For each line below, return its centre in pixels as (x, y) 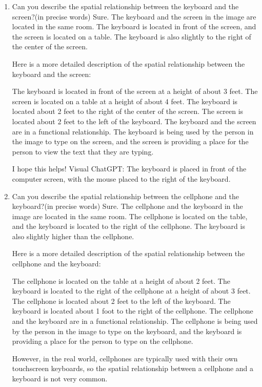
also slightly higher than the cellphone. (73, 236)
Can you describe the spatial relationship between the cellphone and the (125, 196)
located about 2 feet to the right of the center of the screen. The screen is (128, 111)
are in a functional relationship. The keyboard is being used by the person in (133, 131)
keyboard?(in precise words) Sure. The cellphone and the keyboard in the (127, 206)
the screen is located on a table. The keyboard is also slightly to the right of (132, 36)
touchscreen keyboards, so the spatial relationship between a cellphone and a (133, 368)
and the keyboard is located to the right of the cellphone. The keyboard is (128, 226)
